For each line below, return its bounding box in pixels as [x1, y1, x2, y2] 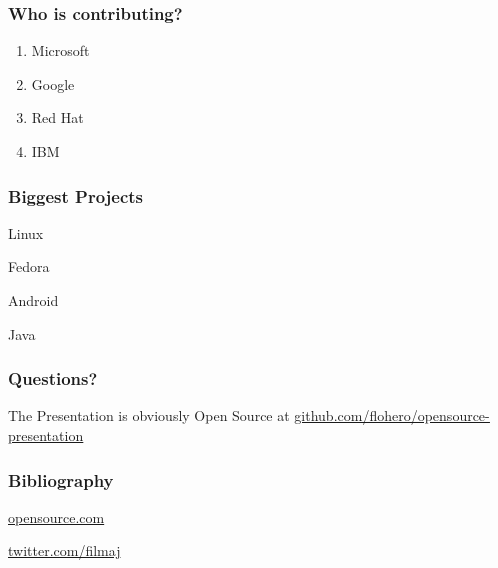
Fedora [8, 256, 50, 277]
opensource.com [8, 506, 105, 527]
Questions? [8, 366, 98, 391]
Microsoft [31, 40, 90, 61]
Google [31, 73, 75, 94]
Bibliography [8, 467, 114, 492]
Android [8, 290, 59, 310]
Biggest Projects [8, 183, 144, 208]
